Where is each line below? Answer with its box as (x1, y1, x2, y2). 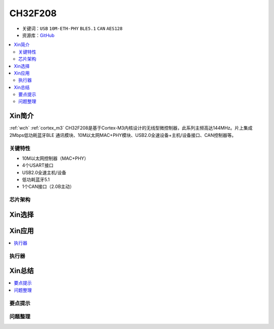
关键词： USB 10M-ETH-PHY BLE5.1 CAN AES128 (22, 25, 123, 31)
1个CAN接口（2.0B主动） (22, 184, 75, 190)
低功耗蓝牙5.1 (22, 176, 50, 182)
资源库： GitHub (22, 32, 55, 38)
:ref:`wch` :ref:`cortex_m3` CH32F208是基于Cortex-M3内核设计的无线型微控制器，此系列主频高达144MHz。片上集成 (9, 125, 253, 131)
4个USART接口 (22, 162, 54, 168)
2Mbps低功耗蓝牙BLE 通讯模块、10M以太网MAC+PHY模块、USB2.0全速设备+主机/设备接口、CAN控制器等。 (9, 132, 236, 138)
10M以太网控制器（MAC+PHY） (22, 155, 89, 161)
